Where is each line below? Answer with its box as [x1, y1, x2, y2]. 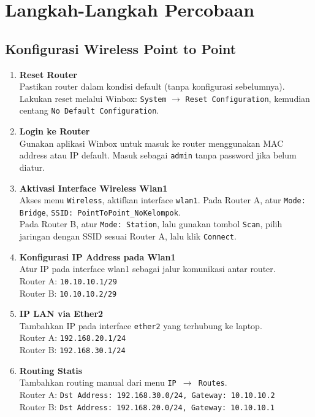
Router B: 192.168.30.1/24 [19, 343, 126, 356]
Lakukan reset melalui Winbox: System [19, 92, 167, 104]
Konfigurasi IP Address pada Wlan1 [19, 250, 176, 263]
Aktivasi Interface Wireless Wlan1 [19, 181, 168, 194]
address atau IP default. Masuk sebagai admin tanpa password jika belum [19, 149, 297, 162]
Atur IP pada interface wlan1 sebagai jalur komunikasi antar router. [19, 262, 276, 275]
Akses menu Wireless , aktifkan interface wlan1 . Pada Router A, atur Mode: [19, 193, 306, 206]
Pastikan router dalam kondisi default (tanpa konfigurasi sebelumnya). [19, 80, 285, 93]
